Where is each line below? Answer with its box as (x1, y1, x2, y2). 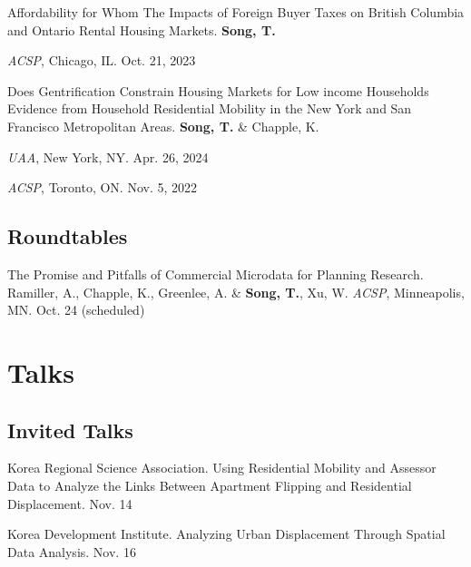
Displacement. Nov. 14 (7, 494, 132, 513)
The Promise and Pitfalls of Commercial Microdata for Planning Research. (7, 264, 424, 283)
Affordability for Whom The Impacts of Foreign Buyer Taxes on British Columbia (7, 3, 465, 21)
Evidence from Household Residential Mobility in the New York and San (7, 99, 412, 118)
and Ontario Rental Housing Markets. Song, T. (7, 20, 276, 39)
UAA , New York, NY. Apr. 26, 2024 (7, 147, 209, 166)
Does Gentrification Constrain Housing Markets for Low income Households (7, 81, 429, 100)
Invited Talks (7, 415, 133, 444)
